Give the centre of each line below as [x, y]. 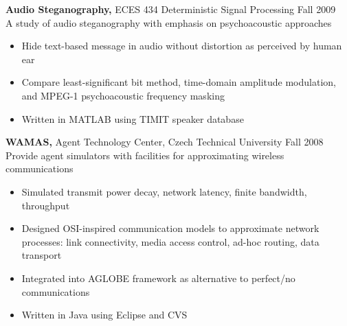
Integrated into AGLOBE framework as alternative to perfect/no [158, 278]
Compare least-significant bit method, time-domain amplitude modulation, [179, 82]
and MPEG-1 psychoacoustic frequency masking [123, 95]
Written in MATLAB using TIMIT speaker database [133, 118]
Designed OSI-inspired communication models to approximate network [170, 228]
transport [42, 255]
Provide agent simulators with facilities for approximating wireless [145, 155]
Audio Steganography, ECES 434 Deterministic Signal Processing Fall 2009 [171, 9]
